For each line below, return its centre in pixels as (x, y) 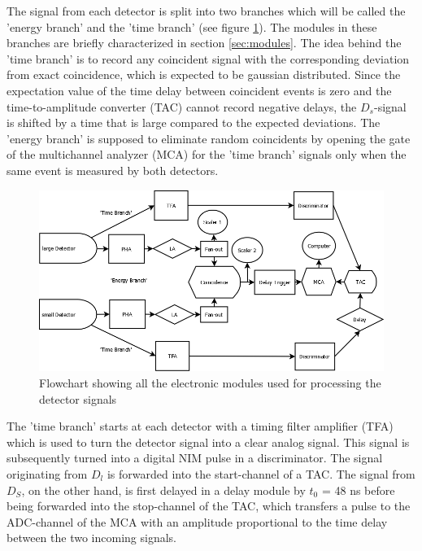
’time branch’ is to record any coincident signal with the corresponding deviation (208, 58)
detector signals (78, 398)
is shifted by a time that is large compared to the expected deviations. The (194, 122)
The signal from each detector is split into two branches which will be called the (206, 11)
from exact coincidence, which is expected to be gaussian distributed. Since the (204, 74)
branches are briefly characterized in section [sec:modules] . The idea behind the (204, 43)
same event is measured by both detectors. (113, 170)
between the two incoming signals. (91, 538)
